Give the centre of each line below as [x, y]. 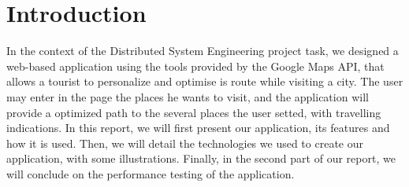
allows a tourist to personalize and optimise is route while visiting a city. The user [205, 81]
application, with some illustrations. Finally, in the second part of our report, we [201, 158]
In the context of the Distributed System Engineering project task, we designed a [203, 51]
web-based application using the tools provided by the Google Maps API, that [195, 66]
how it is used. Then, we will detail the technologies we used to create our [185, 143]
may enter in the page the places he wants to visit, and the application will [188, 96]
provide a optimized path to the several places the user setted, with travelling [194, 112]
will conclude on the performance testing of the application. [151, 173]
